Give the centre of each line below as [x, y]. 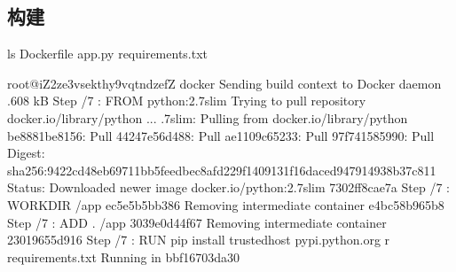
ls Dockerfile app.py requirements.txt [108, 54]
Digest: [26, 153]
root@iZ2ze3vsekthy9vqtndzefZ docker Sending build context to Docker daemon [224, 83]
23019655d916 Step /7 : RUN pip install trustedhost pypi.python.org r [199, 240]
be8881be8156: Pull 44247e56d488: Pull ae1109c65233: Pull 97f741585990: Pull [221, 135]
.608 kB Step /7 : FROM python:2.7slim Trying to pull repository [187, 101]
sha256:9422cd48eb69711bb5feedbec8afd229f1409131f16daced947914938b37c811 [222, 170]
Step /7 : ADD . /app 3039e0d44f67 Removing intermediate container [197, 222]
